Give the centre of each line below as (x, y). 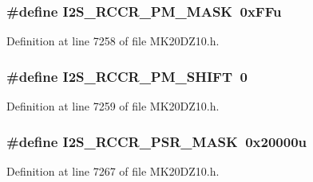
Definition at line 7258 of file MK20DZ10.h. (113, 41)
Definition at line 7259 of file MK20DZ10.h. (113, 106)
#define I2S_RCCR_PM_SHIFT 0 (127, 76)
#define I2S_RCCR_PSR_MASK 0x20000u (157, 141)
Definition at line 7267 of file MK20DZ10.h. (113, 170)
